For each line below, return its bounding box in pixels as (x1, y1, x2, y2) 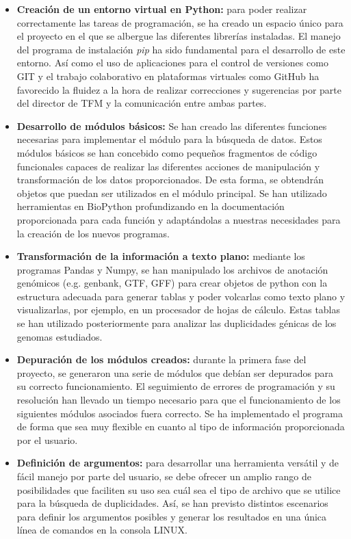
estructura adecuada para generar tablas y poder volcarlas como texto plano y (16, 289, 346, 303)
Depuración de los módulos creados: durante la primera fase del (16, 352, 307, 367)
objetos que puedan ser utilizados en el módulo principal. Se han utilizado (16, 185, 327, 200)
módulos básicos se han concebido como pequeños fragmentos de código (16, 145, 317, 159)
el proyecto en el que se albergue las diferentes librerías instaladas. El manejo (16, 29, 341, 43)
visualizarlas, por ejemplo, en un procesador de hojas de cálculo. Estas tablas (16, 302, 341, 317)
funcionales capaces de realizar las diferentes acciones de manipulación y (16, 159, 320, 173)
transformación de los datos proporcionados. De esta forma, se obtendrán (16, 172, 324, 187)
